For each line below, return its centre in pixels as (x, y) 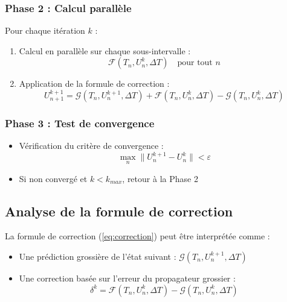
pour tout (195, 63)
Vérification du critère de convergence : (91, 146)
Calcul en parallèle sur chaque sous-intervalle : (105, 50)
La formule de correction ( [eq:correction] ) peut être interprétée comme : (137, 236)
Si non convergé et (53, 178)
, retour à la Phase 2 (160, 178)
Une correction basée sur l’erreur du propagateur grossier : (127, 278)
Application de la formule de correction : (94, 83)
